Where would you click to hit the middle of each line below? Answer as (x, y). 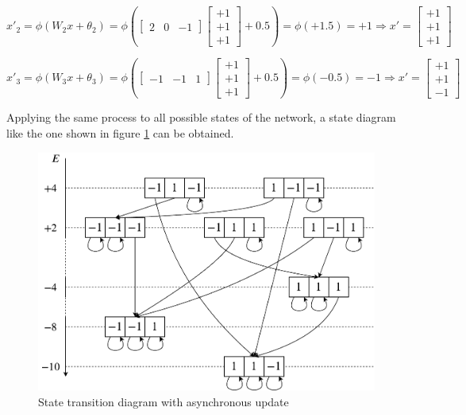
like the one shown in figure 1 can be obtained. (120, 132)
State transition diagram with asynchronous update (164, 401)
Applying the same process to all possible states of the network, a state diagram (201, 117)
